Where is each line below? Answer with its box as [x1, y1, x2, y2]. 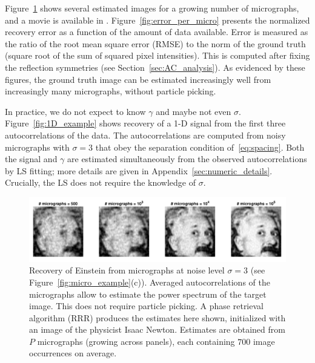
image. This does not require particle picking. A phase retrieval [29, 299, 264, 312]
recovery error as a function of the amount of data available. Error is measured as [5, 25, 308, 38]
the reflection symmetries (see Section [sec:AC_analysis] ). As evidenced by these [5, 60, 305, 73]
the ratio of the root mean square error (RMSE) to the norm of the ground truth [5, 37, 306, 50]
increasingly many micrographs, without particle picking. [5, 85, 216, 97]
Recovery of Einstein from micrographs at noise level [29, 264, 225, 276]
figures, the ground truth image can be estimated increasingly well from [5, 73, 271, 85]
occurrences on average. [29, 347, 117, 359]
